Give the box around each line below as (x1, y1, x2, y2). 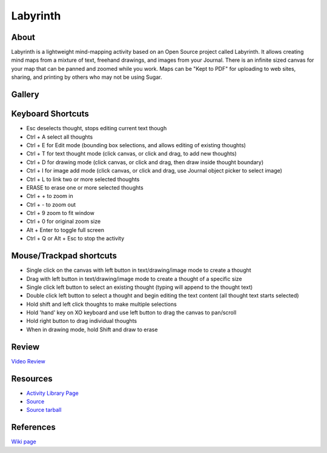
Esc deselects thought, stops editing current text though (26, 125, 167, 132)
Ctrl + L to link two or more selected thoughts (26, 176, 140, 183)
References (11, 422, 56, 432)
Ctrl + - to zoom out (26, 200, 76, 208)
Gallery (11, 90, 39, 100)
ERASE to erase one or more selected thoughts (26, 184, 144, 191)
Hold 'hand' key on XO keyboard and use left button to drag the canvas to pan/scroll (26, 309, 237, 316)
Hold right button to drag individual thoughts (26, 317, 137, 325)
